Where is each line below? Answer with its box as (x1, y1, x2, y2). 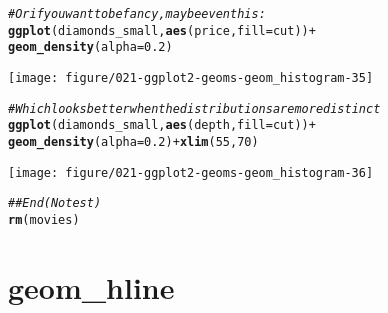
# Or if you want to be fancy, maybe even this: (8, 7, 266, 21)
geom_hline (8, 266, 175, 307)
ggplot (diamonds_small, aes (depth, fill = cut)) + (8, 118, 316, 133)
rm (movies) (8, 212, 80, 227)
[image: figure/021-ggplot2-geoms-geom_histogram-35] (8, 70, 374, 85)
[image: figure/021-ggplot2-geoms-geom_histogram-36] (8, 165, 374, 180)
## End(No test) (8, 196, 102, 211)
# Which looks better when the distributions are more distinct (8, 101, 381, 116)
